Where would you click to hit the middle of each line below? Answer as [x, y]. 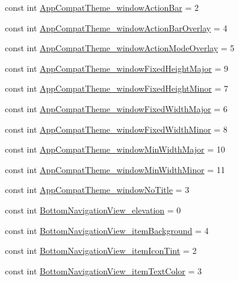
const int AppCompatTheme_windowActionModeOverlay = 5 [120, 48]
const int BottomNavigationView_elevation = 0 [93, 210]
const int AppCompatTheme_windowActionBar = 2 [102, 7]
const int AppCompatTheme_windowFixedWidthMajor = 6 [116, 108]
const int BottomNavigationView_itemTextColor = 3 [103, 270]
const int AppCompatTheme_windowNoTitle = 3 [97, 190]
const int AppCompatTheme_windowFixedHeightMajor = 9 [116, 68]
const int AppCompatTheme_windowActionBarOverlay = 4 [116, 27]
